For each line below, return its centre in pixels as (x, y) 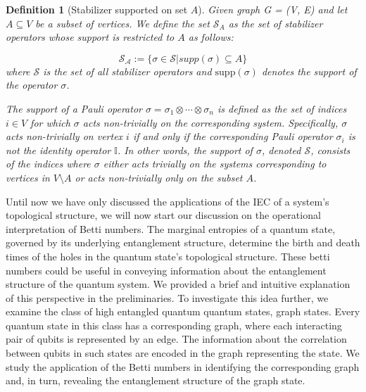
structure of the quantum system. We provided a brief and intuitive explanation (178, 284)
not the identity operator (58, 150)
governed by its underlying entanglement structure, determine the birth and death (183, 242)
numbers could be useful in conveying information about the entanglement (166, 270)
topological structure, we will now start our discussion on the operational (163, 215)
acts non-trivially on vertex (64, 136)
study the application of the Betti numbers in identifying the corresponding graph (183, 366)
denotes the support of (309, 71)
